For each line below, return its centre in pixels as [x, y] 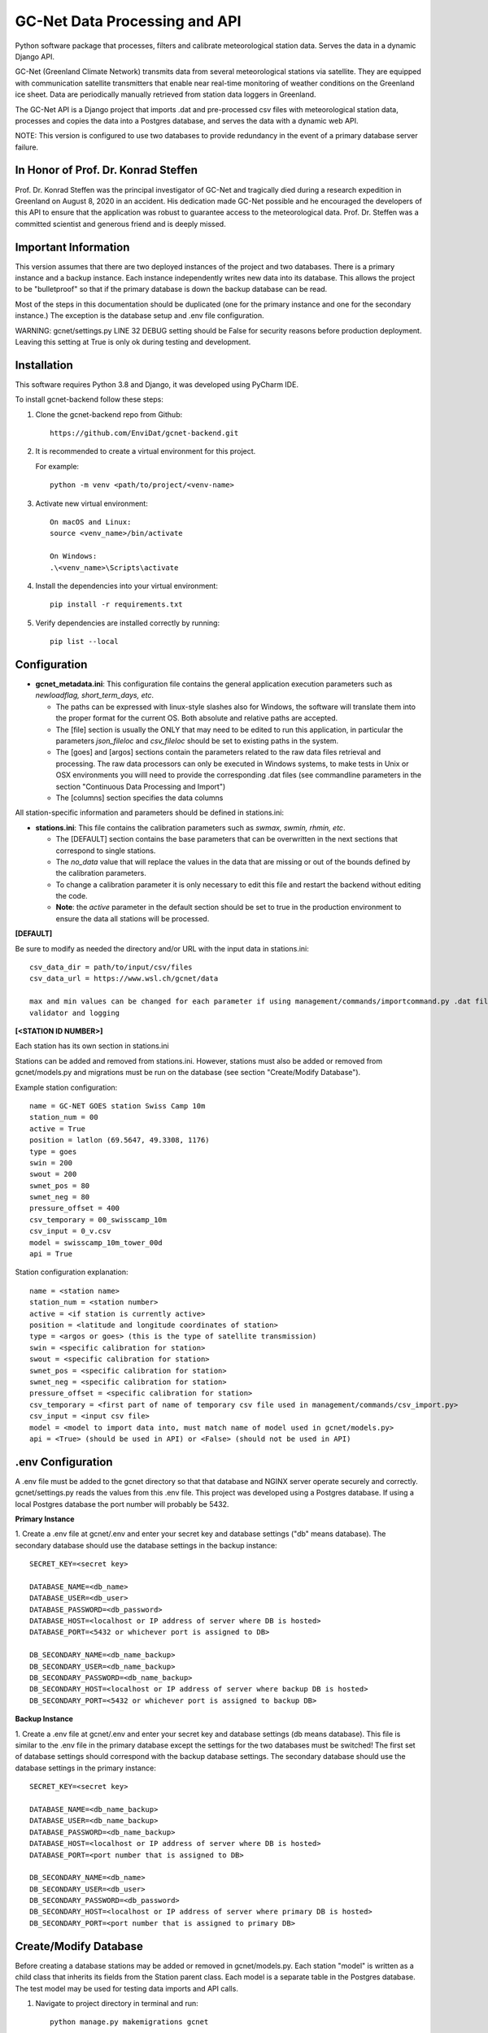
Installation [44, 365]
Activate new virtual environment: [91, 503]
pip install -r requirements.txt [116, 605]
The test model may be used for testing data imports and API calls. [127, 1988]
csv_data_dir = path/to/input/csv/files [111, 967]
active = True [57, 1129]
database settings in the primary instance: [85, 1768]
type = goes [53, 1151]
